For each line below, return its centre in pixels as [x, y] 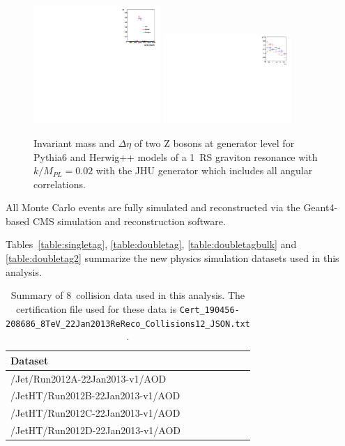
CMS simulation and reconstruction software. [129, 221]
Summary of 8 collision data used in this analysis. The [128, 295]
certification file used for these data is [97, 308]
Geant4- [321, 207]
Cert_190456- [209, 310]
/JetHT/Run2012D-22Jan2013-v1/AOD [96, 430]
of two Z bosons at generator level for [214, 143]
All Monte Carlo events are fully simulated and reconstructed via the [153, 207]
